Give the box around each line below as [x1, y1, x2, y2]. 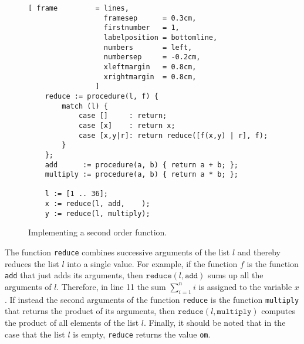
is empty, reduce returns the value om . [73, 328, 211, 340]
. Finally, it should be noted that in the [143, 316, 286, 328]
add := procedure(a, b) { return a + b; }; [45, 160, 238, 169]
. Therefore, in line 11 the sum [56, 280, 166, 292]
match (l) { [62, 102, 109, 110]
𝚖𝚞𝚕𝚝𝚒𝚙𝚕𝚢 [217, 308, 252, 316]
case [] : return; [78, 112, 167, 120]
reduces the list [5, 257, 59, 269]
